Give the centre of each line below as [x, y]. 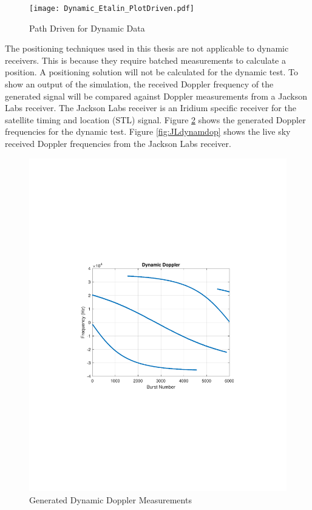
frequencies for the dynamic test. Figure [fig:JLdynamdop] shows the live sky [148, 131]
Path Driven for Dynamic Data [87, 28]
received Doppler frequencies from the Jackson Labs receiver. [118, 143]
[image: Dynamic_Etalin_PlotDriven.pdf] [112, 8]
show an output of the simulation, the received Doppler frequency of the [139, 84]
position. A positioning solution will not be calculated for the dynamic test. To [151, 72]
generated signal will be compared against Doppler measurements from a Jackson [156, 96]
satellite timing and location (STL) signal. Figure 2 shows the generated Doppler [155, 119]
